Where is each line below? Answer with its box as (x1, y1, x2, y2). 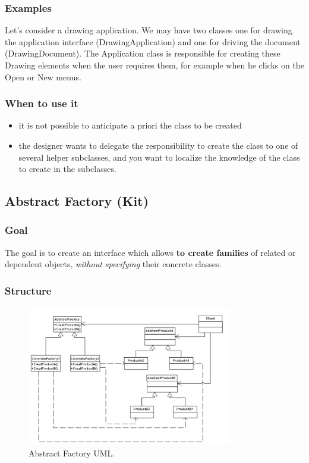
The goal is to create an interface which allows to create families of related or (5, 246, 296, 258)
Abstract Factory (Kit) (5, 192, 149, 210)
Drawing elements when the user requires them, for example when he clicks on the (5, 59, 304, 71)
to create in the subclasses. (18, 162, 116, 175)
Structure (5, 283, 52, 298)
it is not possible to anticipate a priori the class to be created (18, 119, 242, 132)
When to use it (5, 96, 78, 111)
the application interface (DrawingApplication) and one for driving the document (5, 35, 301, 48)
